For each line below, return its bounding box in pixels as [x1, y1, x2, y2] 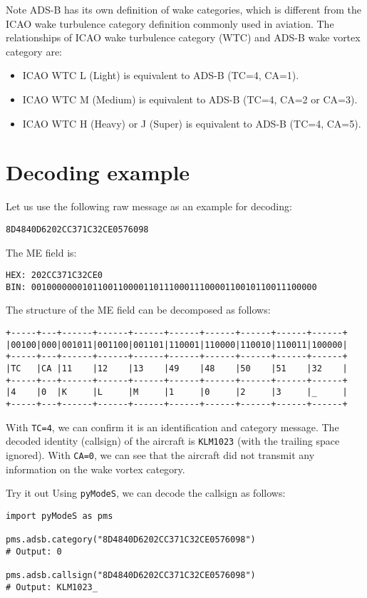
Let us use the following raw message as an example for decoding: [6, 199, 292, 214]
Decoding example [6, 158, 190, 187]
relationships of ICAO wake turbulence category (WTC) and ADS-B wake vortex [6, 30, 361, 45]
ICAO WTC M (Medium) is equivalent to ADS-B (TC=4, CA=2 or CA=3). [22, 91, 358, 106]
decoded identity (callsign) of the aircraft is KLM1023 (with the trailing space [6, 433, 340, 448]
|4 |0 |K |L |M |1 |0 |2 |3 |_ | [6, 387, 348, 398]
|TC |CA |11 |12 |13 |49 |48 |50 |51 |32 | [6, 364, 348, 373]
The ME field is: [6, 244, 77, 259]
